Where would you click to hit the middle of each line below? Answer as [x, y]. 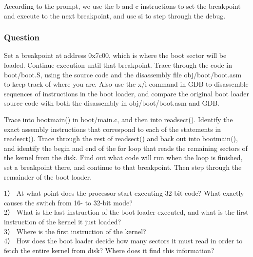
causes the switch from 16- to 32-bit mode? [68, 202]
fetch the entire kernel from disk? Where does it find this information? [109, 250]
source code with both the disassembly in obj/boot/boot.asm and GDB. [112, 103]
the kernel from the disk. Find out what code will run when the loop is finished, [123, 157]
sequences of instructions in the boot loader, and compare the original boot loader [126, 93]
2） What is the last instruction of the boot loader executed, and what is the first [126, 212]
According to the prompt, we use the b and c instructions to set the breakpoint [122, 6]
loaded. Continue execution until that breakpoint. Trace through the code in [118, 65]
